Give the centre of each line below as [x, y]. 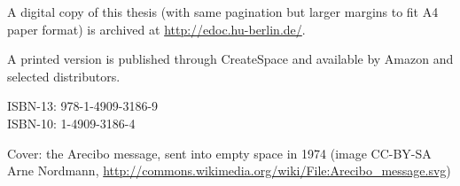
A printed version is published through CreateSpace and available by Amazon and [230, 59]
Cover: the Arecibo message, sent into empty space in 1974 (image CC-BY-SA [219, 153]
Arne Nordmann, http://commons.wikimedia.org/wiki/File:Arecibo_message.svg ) [229, 170]
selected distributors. [64, 76]
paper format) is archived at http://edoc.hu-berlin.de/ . [156, 29]
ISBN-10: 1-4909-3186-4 [71, 123]
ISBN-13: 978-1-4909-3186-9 [83, 106]
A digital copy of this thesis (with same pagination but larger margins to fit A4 [223, 12]
